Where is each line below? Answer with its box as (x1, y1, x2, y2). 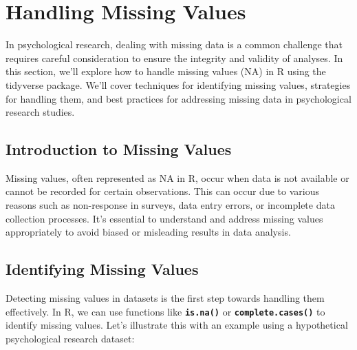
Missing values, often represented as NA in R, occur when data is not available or (6, 170, 349, 185)
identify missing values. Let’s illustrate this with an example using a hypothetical (6, 318, 348, 332)
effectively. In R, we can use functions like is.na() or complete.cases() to (6, 304, 325, 318)
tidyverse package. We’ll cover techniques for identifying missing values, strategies (6, 77, 351, 92)
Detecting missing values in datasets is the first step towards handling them (6, 291, 325, 305)
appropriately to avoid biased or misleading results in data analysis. (6, 225, 291, 239)
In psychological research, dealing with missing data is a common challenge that (6, 37, 343, 52)
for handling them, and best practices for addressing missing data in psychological (6, 91, 351, 105)
